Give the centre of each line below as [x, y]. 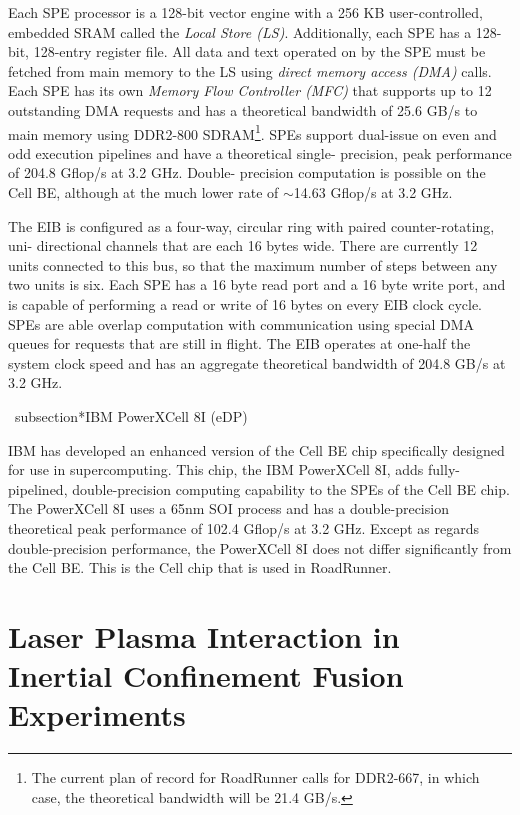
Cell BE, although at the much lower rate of [143, 192]
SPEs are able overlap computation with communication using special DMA [241, 323]
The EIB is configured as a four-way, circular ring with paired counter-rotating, [251, 225]
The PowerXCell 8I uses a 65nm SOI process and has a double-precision [228, 508]
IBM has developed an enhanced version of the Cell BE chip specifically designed [256, 449]
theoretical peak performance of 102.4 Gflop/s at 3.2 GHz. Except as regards [243, 527]
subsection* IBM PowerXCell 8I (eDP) [131, 415]
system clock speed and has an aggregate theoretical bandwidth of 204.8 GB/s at [257, 362]
